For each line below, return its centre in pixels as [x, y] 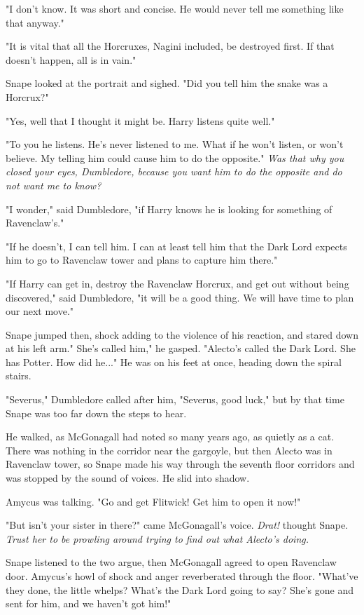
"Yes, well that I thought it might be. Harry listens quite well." [140, 120]
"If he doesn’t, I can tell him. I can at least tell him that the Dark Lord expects [176, 246]
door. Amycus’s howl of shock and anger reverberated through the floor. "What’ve [182, 576]
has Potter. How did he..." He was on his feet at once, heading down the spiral [174, 361]
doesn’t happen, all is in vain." [71, 59]
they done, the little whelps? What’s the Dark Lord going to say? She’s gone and [180, 589]
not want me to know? [54, 185]
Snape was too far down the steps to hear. [96, 413]
